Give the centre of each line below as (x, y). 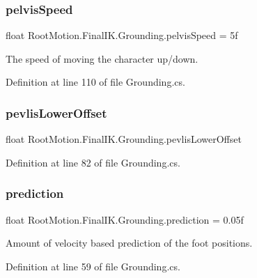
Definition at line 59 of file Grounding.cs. (93, 266)
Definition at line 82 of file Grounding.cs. (93, 162)
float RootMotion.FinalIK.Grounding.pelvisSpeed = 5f (122, 35)
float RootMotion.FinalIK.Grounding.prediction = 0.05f (125, 219)
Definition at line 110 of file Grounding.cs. (95, 82)
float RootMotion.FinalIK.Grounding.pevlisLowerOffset (124, 139)
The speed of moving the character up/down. (102, 58)
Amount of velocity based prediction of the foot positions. (129, 243)
